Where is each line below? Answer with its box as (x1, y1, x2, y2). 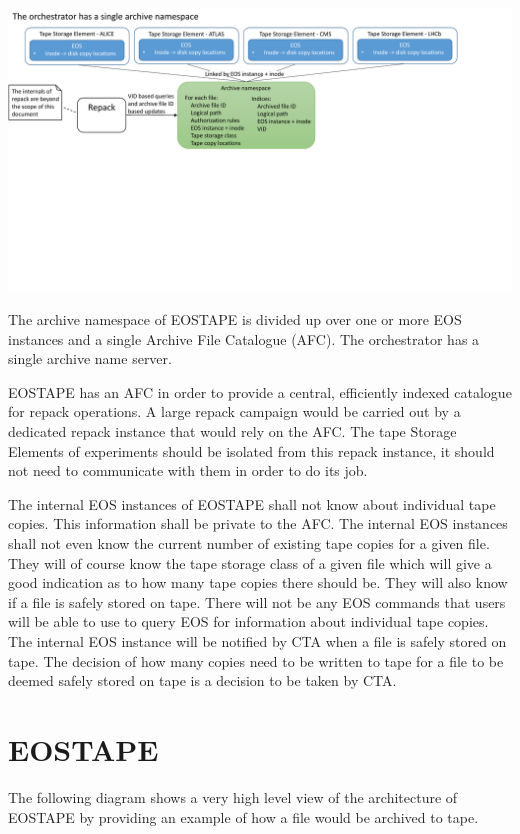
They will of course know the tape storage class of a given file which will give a (8, 552, 492, 573)
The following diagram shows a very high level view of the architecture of (8, 786, 458, 807)
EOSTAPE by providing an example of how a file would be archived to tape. (8, 806, 479, 827)
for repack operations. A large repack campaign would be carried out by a (8, 401, 461, 422)
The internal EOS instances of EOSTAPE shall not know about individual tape (8, 493, 496, 514)
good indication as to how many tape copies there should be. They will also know (8, 572, 508, 593)
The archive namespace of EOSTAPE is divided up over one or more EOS (8, 309, 462, 330)
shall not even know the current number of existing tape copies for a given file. (8, 533, 490, 554)
